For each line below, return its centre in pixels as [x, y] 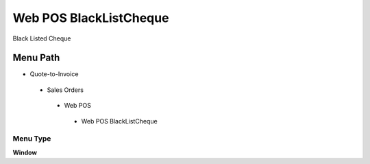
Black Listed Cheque [42, 38]
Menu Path [36, 58]
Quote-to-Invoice [54, 74]
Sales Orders [65, 90]
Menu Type [32, 139]
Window [25, 152]
